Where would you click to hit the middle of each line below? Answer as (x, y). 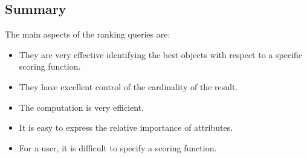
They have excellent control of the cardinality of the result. (128, 86)
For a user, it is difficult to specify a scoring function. (118, 147)
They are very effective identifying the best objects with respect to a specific (160, 54)
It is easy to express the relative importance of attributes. (126, 127)
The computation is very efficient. (82, 107)
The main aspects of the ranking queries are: (88, 34)
